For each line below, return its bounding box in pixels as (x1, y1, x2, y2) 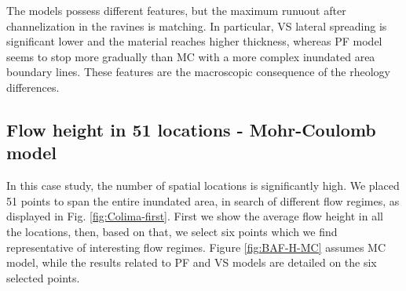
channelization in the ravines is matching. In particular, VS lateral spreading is (6, 17, 387, 34)
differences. (6, 78, 60, 95)
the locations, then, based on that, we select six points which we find (6, 223, 338, 239)
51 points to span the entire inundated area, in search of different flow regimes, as (6, 192, 400, 209)
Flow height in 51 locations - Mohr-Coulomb (6, 117, 376, 141)
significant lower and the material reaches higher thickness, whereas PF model (6, 33, 382, 49)
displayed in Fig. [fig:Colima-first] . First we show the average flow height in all (6, 208, 383, 224)
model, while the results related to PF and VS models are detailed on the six (6, 254, 377, 271)
